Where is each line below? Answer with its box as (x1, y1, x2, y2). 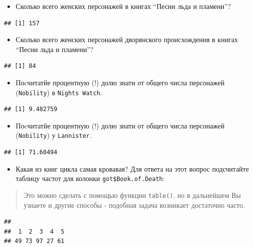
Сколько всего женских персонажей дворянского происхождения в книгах (15, 34, 238, 45)
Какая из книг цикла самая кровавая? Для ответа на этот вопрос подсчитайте (15, 163, 249, 174)
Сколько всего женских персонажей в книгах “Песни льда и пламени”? (15, 1, 231, 11)
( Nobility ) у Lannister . (15, 130, 92, 140)
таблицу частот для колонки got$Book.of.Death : (15, 173, 165, 184)
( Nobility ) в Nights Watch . (15, 87, 102, 97)
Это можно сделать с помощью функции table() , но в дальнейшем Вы (23, 189, 241, 200)
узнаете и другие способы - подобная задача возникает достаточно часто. (23, 199, 245, 210)
